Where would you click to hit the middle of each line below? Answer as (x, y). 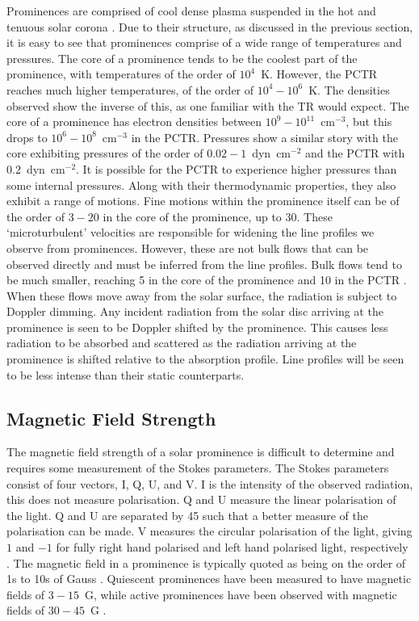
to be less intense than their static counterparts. (126, 374)
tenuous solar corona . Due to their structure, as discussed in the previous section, (210, 26)
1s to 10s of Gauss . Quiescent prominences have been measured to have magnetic (209, 579)
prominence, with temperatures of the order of (121, 74)
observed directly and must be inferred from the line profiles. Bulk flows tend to (204, 264)
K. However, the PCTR (319, 74)
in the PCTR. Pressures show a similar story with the (264, 137)
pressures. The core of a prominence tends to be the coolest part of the (182, 58)
